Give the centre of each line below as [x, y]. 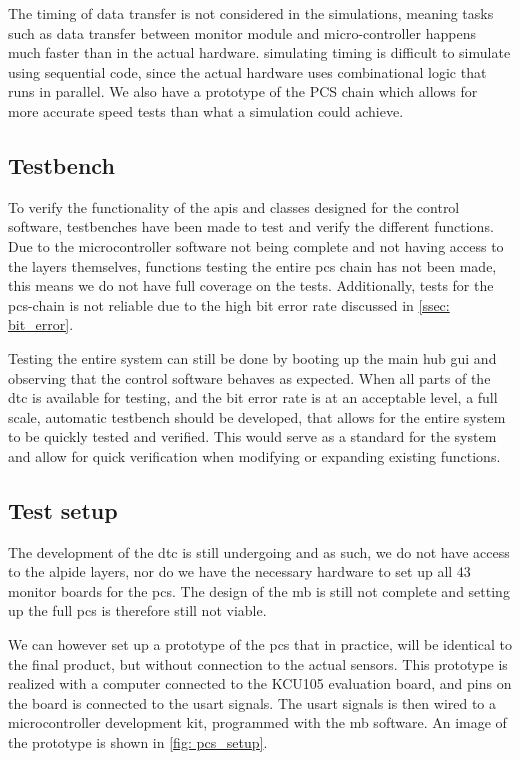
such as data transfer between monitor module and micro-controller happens [242, 32]
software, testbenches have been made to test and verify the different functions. [251, 226]
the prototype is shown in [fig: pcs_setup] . [138, 742]
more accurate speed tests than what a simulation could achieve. [206, 110]
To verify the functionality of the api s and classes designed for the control [234, 206]
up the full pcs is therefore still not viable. [137, 610]
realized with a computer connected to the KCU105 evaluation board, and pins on [260, 683]
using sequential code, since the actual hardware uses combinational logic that [247, 71]
